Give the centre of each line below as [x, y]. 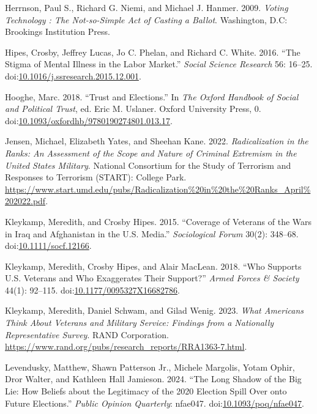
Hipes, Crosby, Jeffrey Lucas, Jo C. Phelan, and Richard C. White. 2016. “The [153, 52]
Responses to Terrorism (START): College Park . [96, 177]
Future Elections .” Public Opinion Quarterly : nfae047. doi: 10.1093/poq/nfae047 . [155, 403]
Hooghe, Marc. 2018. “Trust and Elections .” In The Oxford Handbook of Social [152, 96]
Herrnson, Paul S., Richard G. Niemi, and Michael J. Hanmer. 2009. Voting [147, 7]
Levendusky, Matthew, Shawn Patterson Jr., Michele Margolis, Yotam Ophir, [150, 367]
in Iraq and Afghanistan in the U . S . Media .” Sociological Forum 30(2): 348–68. [152, 233]
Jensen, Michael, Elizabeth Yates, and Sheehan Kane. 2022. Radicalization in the [157, 141]
